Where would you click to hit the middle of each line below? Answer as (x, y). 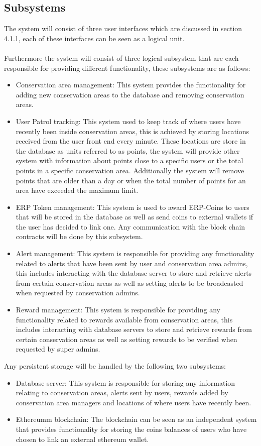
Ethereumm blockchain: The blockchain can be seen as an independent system (136, 419)
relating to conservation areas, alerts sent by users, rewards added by (122, 393)
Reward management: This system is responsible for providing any (118, 310)
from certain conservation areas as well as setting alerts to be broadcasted (129, 283)
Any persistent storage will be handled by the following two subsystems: (115, 366)
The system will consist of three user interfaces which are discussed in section (123, 28)
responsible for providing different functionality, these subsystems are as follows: (127, 68)
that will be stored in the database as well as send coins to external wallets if (135, 217)
